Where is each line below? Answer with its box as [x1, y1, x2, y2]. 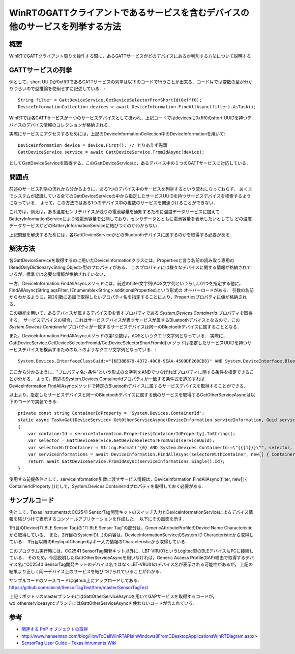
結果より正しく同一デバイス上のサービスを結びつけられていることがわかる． [9, 568, 164, 574]
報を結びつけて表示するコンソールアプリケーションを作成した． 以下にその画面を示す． [9, 516, 187, 522]
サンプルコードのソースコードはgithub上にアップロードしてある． [9, 578, 142, 584]
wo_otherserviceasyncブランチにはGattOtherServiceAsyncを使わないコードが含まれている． [9, 600, 198, 606]
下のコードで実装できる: [9, 399, 58, 405]
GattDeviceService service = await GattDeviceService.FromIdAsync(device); [18, 149, 205, 155]
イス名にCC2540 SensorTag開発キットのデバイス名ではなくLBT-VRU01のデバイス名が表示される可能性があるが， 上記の [9, 561, 253, 567]
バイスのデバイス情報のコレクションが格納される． [9, 122, 113, 128]
